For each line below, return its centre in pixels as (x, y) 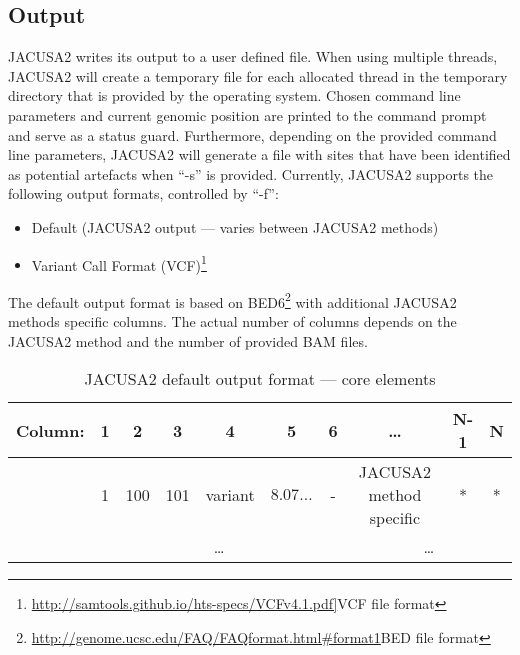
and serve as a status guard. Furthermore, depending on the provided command (252, 134)
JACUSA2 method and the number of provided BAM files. (188, 340)
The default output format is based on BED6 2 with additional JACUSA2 (232, 300)
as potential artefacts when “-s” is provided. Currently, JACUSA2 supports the (251, 173)
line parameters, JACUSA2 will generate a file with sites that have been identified (259, 154)
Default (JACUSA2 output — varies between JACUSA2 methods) (235, 226)
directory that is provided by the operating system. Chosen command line (234, 95)
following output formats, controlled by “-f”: (143, 193)
